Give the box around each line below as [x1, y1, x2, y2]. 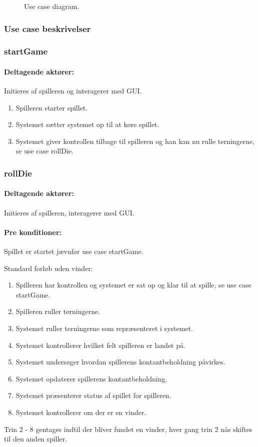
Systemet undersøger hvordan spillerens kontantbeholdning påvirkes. [15, 356, 225, 367]
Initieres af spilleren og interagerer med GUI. [4, 85, 142, 96]
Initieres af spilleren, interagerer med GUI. [4, 207, 134, 217]
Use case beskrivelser [4, 22, 91, 34]
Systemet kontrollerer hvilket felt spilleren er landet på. [15, 339, 185, 350]
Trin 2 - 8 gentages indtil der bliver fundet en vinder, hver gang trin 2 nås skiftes [4, 423, 252, 434]
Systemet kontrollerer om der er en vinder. [15, 407, 146, 417]
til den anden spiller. [4, 433, 67, 444]
